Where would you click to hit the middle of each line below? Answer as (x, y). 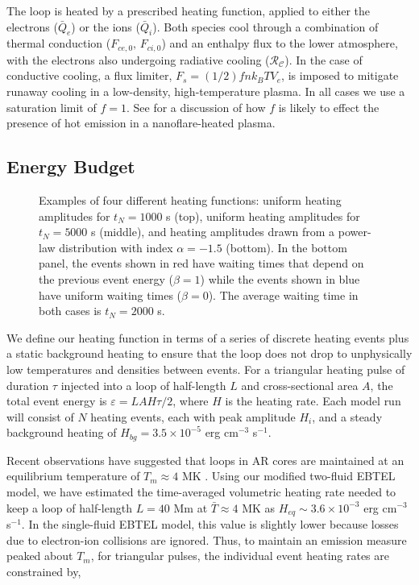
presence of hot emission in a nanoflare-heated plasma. (141, 123)
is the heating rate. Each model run (313, 401)
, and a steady (347, 416)
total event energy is (57, 401)
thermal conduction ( (59, 43)
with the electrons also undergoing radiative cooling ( (138, 59)
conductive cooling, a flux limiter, (89, 75)
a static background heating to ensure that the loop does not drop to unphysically (209, 353)
